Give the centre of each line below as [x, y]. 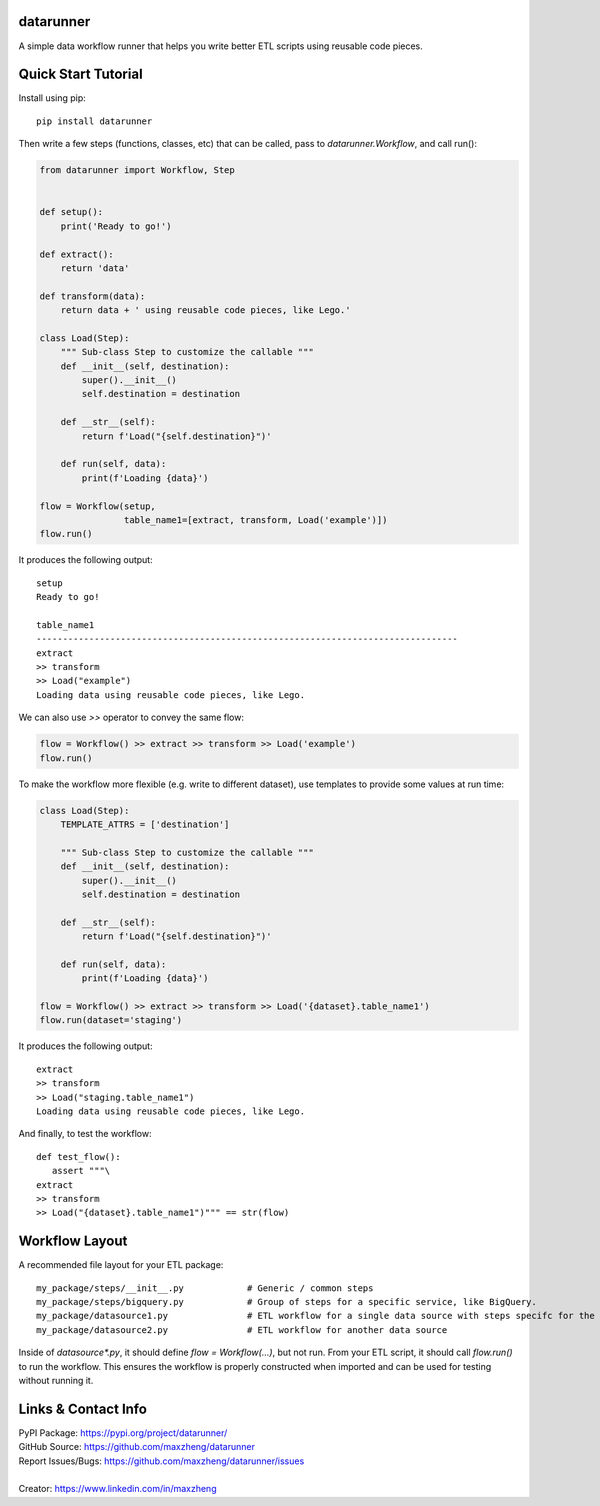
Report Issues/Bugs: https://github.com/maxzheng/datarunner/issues [161, 1461]
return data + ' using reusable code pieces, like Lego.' [205, 310]
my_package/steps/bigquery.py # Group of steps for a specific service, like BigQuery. [286, 1302]
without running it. [56, 1380]
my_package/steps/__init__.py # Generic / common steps [205, 1288]
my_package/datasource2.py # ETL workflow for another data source [242, 1329]
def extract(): [76, 254]
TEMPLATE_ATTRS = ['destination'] [145, 824]
